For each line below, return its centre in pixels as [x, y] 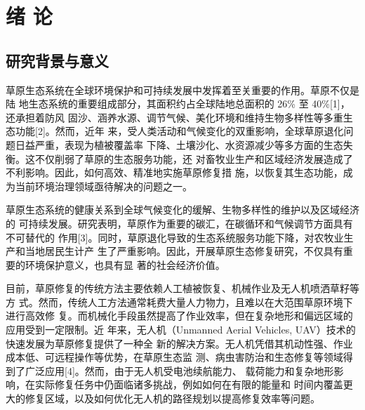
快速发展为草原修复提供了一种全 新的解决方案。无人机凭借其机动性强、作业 [179, 343]
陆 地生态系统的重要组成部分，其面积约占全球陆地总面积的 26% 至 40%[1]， [178, 104]
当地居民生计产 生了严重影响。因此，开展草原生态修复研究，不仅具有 [184, 251]
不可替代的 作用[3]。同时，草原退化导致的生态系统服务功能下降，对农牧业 [175, 237]
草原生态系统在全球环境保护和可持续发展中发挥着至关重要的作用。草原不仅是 [182, 90]
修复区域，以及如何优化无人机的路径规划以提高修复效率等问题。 [172, 398]
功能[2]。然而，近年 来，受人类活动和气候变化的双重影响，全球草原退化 [179, 131]
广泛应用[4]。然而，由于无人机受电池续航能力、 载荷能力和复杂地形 [179, 370]
